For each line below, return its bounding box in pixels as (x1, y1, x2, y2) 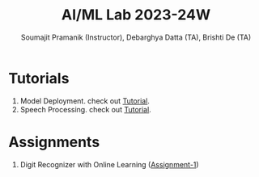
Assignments (8, 133, 100, 151)
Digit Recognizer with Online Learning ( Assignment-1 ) (19, 159, 200, 169)
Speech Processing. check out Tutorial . (19, 104, 151, 114)
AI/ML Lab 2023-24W (61, 6, 211, 24)
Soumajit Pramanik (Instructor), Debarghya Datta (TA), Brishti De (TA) (20, 32, 252, 42)
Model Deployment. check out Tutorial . (19, 95, 150, 106)
